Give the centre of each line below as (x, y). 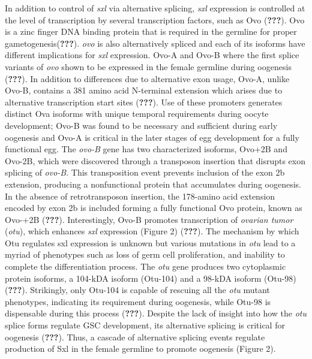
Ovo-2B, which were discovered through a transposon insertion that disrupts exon (155, 160)
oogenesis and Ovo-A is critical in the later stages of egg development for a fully (152, 137)
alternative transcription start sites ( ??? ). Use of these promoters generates (144, 102)
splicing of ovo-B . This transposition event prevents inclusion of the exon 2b (145, 172)
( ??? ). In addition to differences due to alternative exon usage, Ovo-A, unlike (147, 78)
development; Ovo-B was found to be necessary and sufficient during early (141, 125)
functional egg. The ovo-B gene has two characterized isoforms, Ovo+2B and (146, 149)
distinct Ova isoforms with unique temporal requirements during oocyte (137, 114)
